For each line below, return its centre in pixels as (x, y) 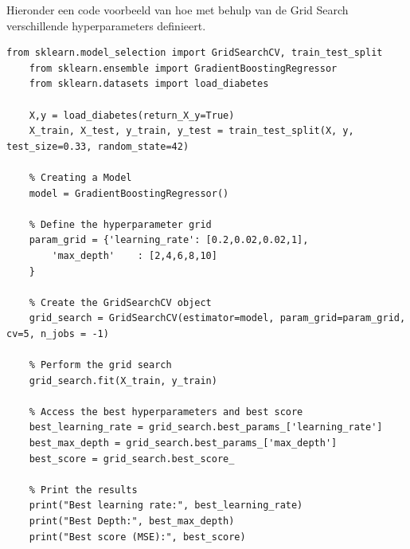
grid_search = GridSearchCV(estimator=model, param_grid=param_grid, (217, 318)
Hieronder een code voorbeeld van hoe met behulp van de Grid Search (178, 10)
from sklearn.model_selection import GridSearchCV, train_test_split (195, 53)
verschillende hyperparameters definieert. (106, 25)
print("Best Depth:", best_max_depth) (132, 521)
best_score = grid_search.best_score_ (132, 459)
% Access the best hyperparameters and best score (166, 412)
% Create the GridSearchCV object (120, 302)
